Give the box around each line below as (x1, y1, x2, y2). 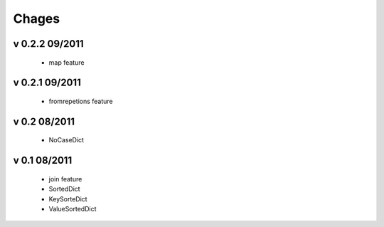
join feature (48, 174, 82, 183)
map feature (48, 58, 85, 67)
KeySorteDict (48, 194, 88, 203)
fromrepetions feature (48, 97, 113, 105)
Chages (13, 11, 60, 26)
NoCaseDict (48, 136, 85, 144)
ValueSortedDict (48, 204, 97, 213)
